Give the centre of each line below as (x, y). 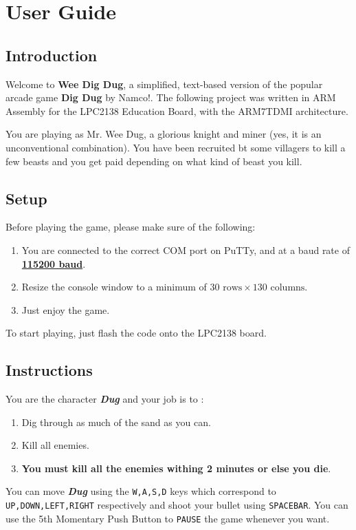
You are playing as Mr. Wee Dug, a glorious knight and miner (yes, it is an (164, 134)
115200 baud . (54, 263)
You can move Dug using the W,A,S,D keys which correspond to (141, 491)
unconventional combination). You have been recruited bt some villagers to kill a (176, 147)
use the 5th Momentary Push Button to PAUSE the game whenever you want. (168, 518)
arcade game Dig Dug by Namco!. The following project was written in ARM (171, 97)
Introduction (52, 55)
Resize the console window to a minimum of (114, 287)
